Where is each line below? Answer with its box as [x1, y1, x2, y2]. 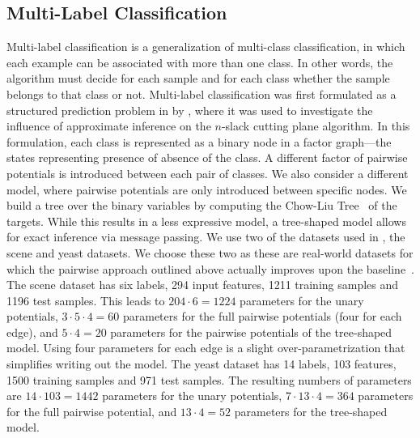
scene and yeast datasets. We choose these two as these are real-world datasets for [6, 244, 414, 261]
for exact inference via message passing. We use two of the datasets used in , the [6, 228, 405, 245]
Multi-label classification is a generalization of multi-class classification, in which [6, 38, 405, 55]
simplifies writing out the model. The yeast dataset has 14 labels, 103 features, [6, 355, 397, 372]
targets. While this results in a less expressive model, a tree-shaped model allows [6, 212, 406, 229]
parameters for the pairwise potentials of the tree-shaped [110, 323, 392, 340]
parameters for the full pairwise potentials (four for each [122, 308, 402, 325]
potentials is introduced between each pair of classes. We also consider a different [6, 164, 409, 181]
